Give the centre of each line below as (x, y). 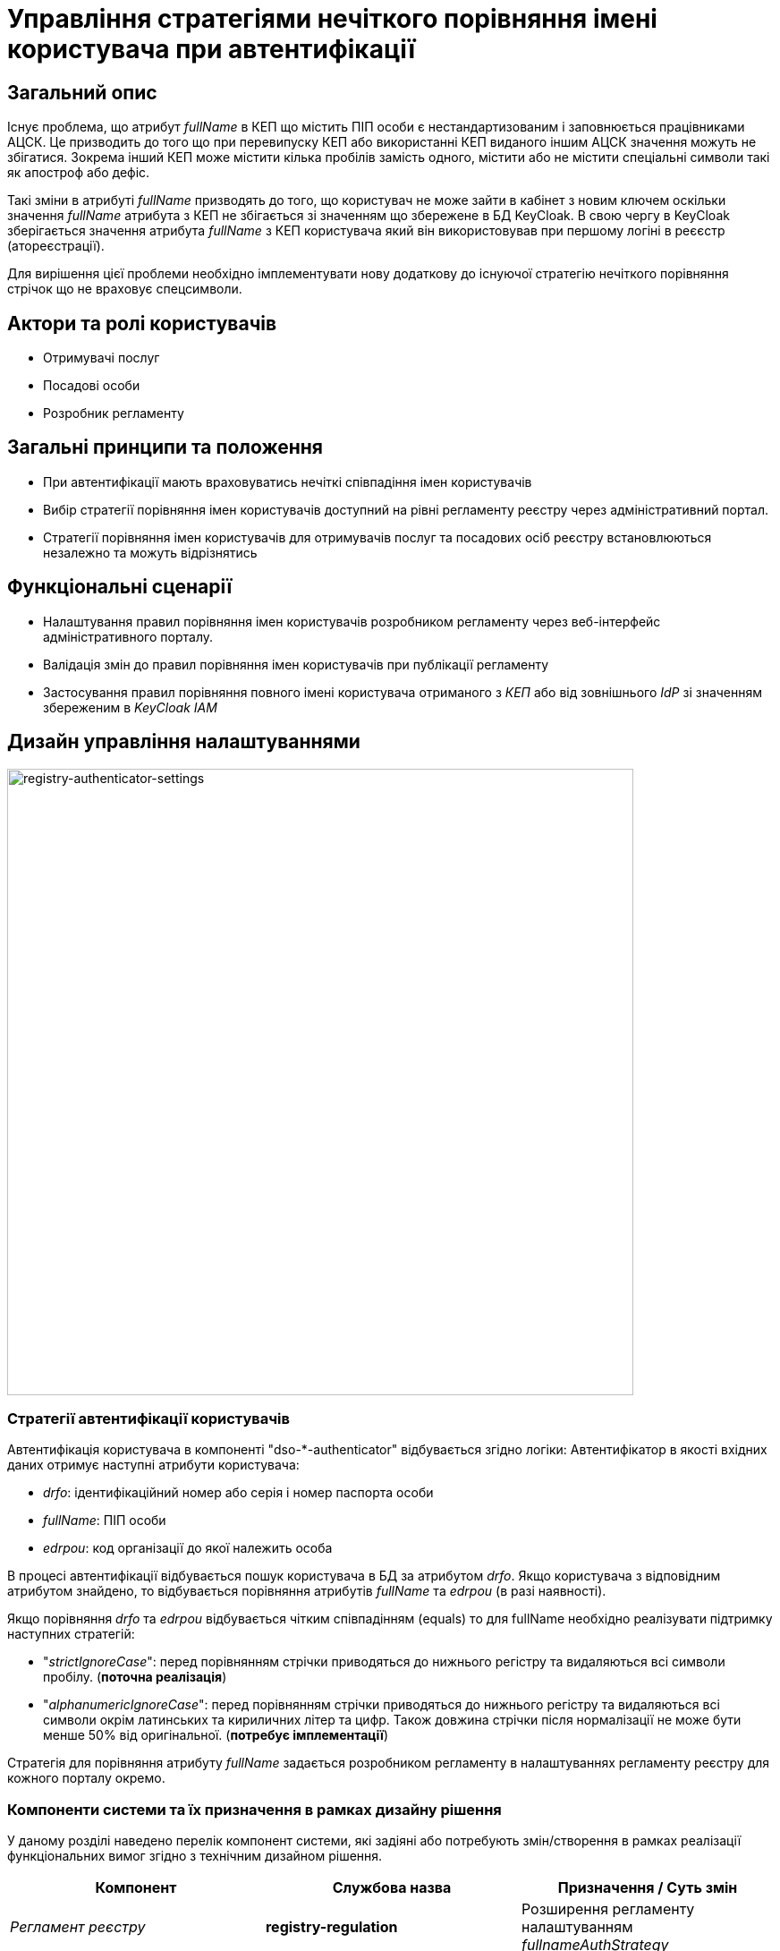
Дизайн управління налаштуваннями (184, 742)
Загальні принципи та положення (165, 447)
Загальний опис (82, 92)
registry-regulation (331, 1927)
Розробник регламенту (114, 413)
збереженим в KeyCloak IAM (130, 707)
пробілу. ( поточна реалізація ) (135, 1677)
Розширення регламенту (608, 1909)
